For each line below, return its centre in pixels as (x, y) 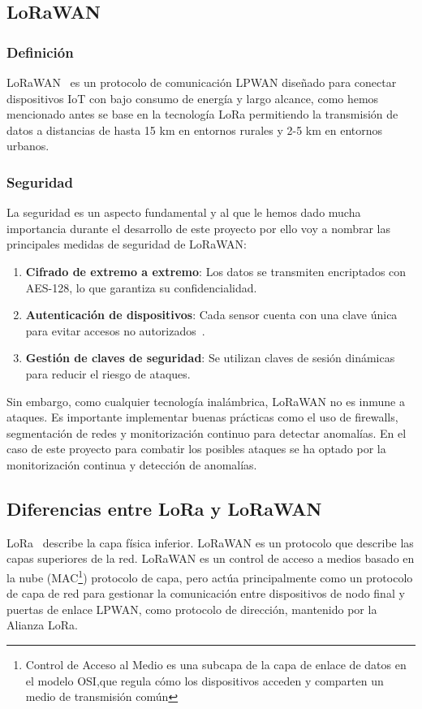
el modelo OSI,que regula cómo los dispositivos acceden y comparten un (205, 680)
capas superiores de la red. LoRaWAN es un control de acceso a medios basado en (211, 558)
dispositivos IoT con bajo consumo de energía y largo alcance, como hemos (193, 98)
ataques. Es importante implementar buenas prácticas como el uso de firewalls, (202, 417)
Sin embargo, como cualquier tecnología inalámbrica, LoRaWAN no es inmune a (206, 401)
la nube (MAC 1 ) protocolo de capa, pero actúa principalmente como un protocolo (210, 576)
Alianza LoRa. (42, 625)
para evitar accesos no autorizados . (115, 330)
